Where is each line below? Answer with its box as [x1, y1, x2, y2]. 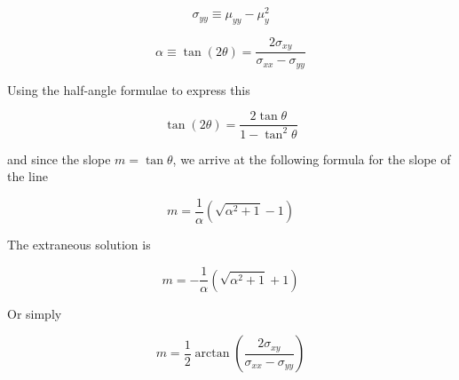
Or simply [7, 304, 62, 322]
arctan [194, 347, 230, 360]
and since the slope [7, 149, 111, 168]
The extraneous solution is [7, 235, 151, 254]
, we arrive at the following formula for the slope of [172, 149, 451, 168]
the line [7, 167, 48, 186]
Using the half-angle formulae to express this [7, 80, 250, 99]
